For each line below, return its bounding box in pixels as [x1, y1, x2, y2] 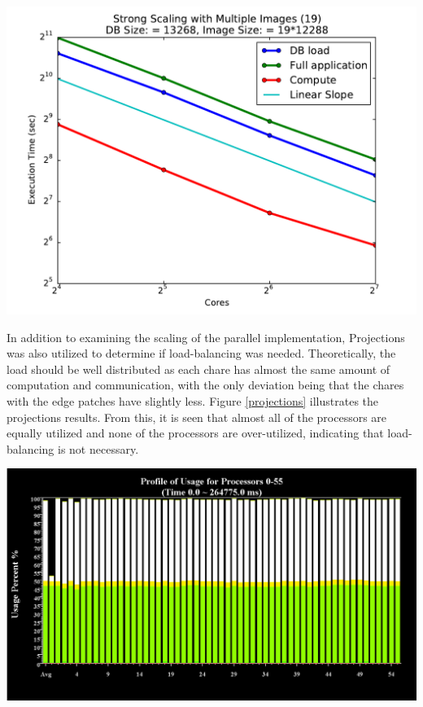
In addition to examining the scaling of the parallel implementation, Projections [7, 328, 405, 345]
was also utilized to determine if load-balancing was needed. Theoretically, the [7, 345, 396, 362]
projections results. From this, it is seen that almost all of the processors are [7, 408, 387, 425]
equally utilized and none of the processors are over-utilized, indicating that [7, 424, 384, 441]
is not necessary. [58, 440, 139, 457]
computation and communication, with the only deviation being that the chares [7, 376, 404, 393]
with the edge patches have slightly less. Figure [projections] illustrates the [7, 392, 379, 409]
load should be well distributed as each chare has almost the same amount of [7, 360, 390, 377]
